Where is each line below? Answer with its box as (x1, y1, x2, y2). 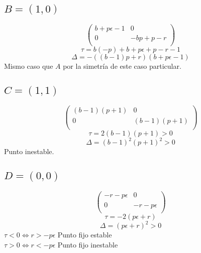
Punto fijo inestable (57, 239, 118, 249)
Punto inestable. (4, 146, 54, 157)
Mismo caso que (4, 60, 53, 71)
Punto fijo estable (57, 229, 112, 240)
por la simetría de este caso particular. (63, 60, 181, 71)
